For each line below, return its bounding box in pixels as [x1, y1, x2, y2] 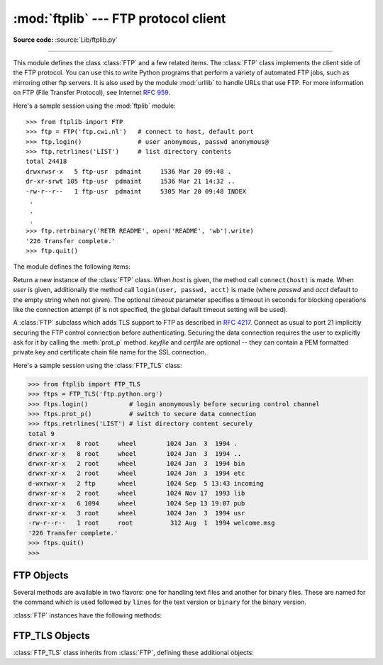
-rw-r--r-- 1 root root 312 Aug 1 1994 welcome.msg [28, 519, 275, 527]
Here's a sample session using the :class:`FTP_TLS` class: [13, 361, 182, 369]
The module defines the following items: [13, 262, 131, 271]
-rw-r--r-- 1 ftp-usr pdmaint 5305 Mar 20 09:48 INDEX [26, 187, 247, 195]
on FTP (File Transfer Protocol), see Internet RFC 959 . [13, 89, 170, 97]
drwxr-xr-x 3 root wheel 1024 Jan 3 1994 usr [28, 509, 245, 517]
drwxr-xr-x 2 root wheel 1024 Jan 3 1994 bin [28, 459, 245, 467]
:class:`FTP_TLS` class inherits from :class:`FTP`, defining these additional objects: [13, 648, 255, 656]
